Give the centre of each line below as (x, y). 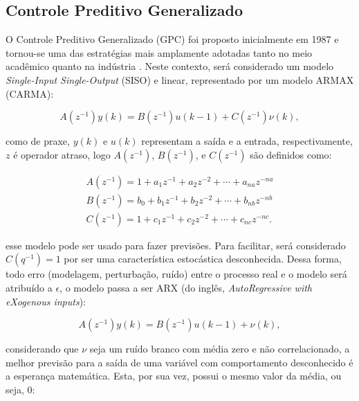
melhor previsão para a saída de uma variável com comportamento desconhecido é (179, 362)
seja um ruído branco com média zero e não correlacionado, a (220, 349)
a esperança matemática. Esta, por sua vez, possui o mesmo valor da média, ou (174, 376)
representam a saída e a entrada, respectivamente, (247, 141)
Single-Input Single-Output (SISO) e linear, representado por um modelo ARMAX (180, 79)
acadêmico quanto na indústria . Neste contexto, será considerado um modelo (170, 66)
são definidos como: (291, 154)
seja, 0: (20, 390)
